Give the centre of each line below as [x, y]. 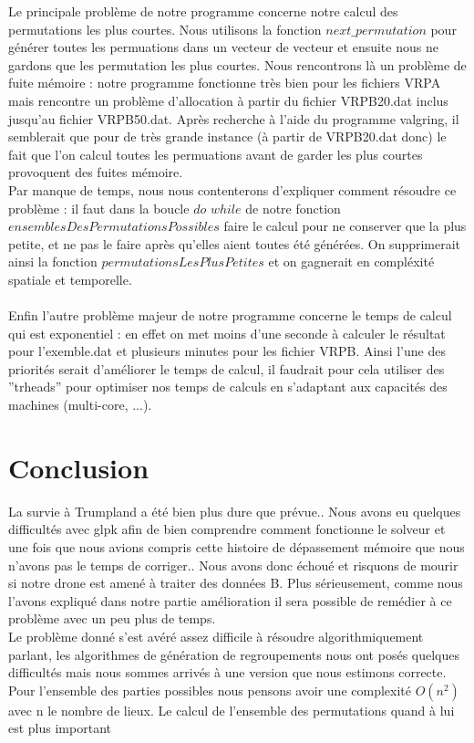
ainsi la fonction [53, 262]
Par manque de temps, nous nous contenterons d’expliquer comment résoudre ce [232, 189]
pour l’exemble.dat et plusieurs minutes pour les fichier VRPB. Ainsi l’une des [227, 351]
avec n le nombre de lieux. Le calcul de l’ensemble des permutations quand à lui [232, 710]
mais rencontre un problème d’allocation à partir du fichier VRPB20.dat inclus [228, 100]
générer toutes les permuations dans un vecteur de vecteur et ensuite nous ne [223, 47]
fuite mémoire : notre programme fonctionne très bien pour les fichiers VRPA [225, 83]
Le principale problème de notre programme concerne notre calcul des [203, 11]
